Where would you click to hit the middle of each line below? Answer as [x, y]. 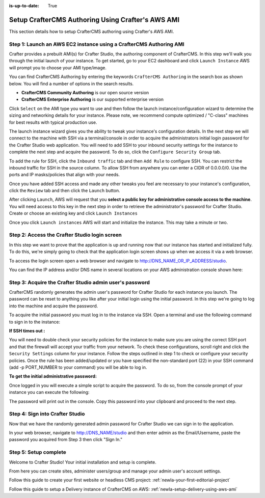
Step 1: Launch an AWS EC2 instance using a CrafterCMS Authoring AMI [97, 44]
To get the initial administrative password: [53, 376]
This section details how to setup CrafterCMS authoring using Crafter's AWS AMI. [92, 31]
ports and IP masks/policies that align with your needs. [65, 175]
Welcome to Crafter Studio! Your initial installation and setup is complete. [83, 462]
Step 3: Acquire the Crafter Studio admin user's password [79, 282]
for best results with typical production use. [53, 122]
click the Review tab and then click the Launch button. [65, 191]
